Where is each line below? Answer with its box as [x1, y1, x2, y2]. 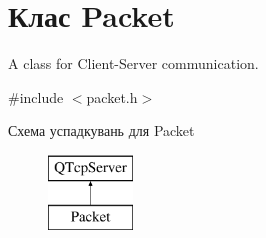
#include [8, 86, 64, 107]
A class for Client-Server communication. [8, 53, 259, 74]
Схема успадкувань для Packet [8, 120, 195, 141]
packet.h [86, 86, 138, 107]
